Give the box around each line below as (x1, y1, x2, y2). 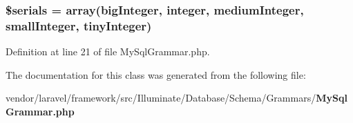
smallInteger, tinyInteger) (6, 17, 152, 34)
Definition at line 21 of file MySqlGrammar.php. (6, 44, 210, 59)
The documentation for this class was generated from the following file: (6, 67, 306, 82)
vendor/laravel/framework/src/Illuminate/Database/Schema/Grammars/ (6, 91, 316, 105)
